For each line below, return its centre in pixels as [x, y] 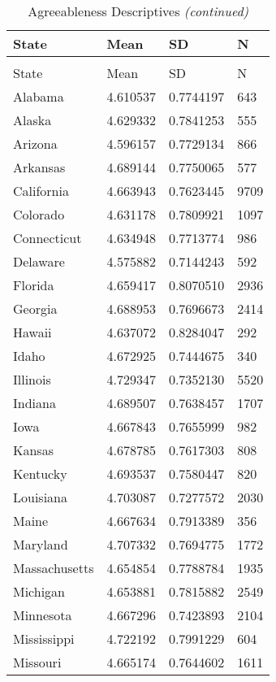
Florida [34, 285]
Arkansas [39, 167]
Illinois [32, 379]
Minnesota [43, 615]
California [41, 191]
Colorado [39, 214]
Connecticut [47, 238]
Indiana [34, 403]
